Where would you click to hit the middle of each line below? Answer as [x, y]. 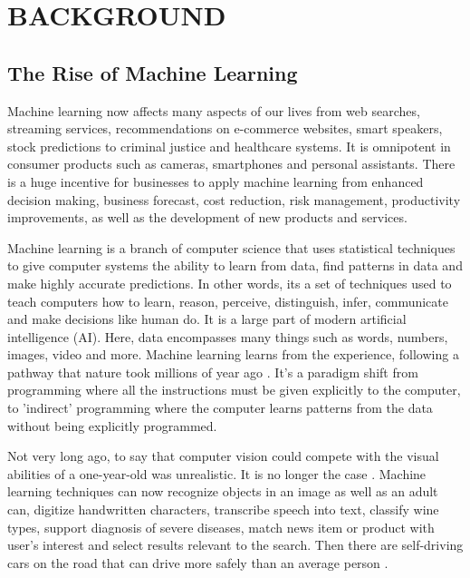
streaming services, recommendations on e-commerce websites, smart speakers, [225, 128]
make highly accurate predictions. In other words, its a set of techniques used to [230, 283]
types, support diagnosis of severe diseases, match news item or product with [221, 527]
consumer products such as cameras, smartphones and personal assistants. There [231, 164]
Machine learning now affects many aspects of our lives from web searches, [214, 110]
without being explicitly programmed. [112, 425]
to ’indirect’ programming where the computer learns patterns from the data [220, 408]
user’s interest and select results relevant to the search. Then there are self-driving [235, 545]
